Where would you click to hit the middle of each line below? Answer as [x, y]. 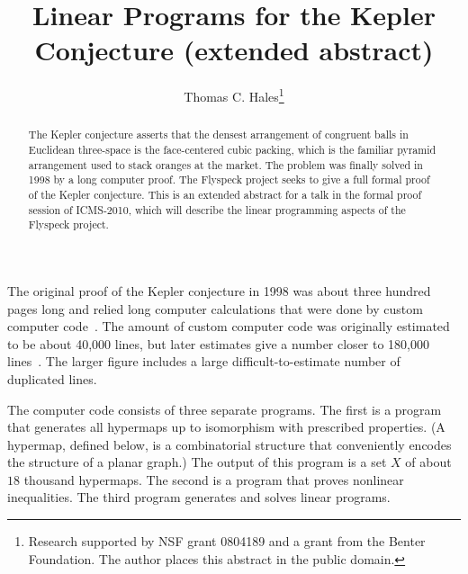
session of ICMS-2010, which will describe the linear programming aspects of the [217, 209]
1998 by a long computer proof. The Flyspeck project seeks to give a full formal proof [229, 179]
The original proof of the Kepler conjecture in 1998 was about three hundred [219, 290]
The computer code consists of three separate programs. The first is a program [225, 409]
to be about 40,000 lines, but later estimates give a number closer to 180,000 [218, 343]
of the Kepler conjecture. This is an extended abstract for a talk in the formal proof [225, 194]
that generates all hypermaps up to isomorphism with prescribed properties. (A [226, 427]
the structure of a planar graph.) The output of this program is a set [197, 462]
